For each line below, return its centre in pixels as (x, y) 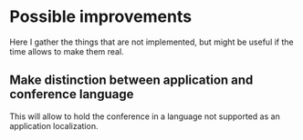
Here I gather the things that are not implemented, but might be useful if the (151, 42)
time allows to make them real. (67, 51)
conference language (72, 94)
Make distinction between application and (131, 80)
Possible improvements (101, 17)
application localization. (54, 125)
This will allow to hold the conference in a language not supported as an (145, 116)
